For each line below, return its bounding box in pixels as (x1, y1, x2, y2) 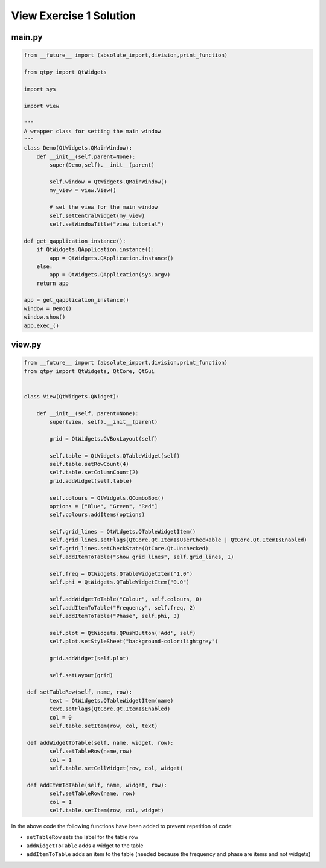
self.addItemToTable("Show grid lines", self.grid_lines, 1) (49, 554, 234, 561)
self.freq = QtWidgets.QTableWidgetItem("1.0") (49, 570, 193, 578)
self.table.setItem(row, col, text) (49, 723, 158, 730)
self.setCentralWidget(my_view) (49, 212, 145, 219)
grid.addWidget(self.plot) (49, 655, 129, 662)
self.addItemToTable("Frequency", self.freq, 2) (49, 604, 196, 611)
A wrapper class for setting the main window (24, 127, 161, 135)
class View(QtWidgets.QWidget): (24, 393, 120, 400)
